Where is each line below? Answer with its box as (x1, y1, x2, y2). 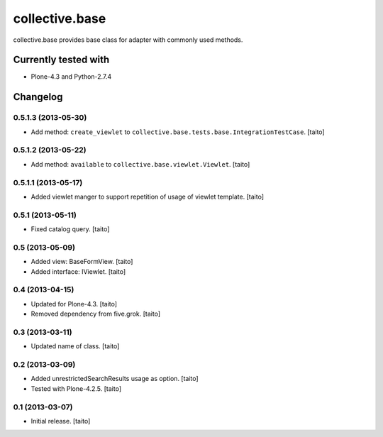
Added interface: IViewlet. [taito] (30, 267, 126, 276)
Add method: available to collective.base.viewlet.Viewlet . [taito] (30, 160, 250, 168)
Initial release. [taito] (30, 416, 91, 425)
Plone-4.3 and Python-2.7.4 (30, 72, 112, 81)
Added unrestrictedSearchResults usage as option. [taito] (30, 375, 199, 383)
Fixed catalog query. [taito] (30, 225, 110, 233)
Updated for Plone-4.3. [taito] (30, 299, 117, 308)
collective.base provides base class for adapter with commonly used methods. (13, 35, 243, 44)
